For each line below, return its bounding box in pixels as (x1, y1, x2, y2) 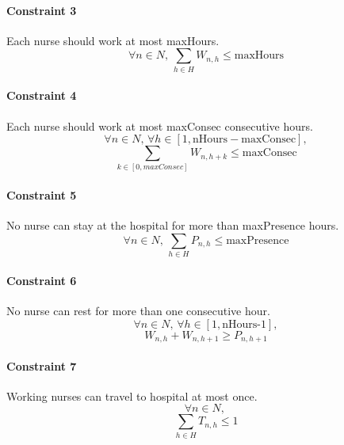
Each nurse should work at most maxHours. (6, 32, 220, 48)
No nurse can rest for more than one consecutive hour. (6, 302, 270, 318)
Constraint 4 (6, 87, 77, 104)
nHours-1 (222, 318, 266, 330)
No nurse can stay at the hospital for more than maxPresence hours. (6, 217, 339, 234)
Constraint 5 (6, 187, 77, 203)
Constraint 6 (6, 272, 77, 288)
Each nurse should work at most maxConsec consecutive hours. (6, 117, 313, 134)
